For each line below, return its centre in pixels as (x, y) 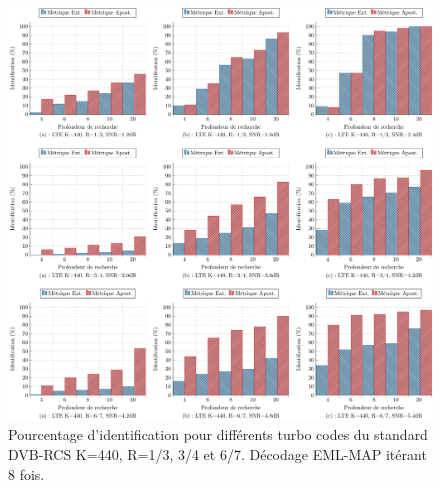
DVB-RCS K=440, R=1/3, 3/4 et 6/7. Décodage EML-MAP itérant (217, 454)
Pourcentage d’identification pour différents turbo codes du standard (218, 434)
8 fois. (26, 473)
